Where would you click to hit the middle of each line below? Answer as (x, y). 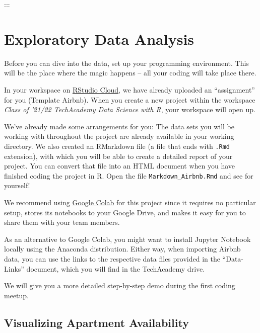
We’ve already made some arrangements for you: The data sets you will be (119, 126)
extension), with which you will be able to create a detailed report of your (118, 156)
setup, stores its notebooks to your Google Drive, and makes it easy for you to (125, 212)
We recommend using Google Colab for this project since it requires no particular (130, 202)
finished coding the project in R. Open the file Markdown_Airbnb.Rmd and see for (129, 175)
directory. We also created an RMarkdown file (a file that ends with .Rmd (117, 146)
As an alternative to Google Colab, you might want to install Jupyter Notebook (127, 239)
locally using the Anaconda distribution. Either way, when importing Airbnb (122, 249)
